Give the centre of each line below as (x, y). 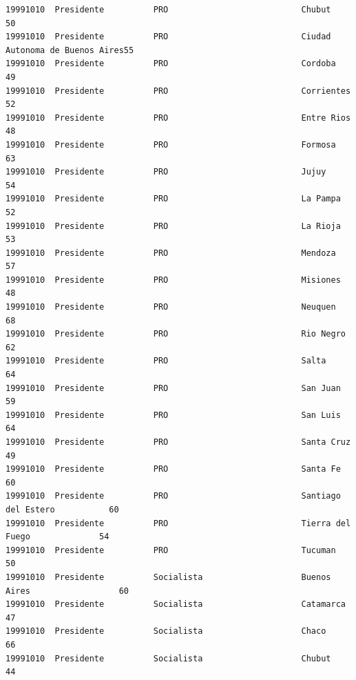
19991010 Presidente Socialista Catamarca (176, 604)
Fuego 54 (57, 537)
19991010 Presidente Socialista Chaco (166, 631)
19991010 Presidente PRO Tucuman (171, 550)
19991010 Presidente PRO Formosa (171, 144)
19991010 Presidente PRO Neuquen (171, 307)
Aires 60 (67, 591)
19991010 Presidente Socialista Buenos (168, 577)
